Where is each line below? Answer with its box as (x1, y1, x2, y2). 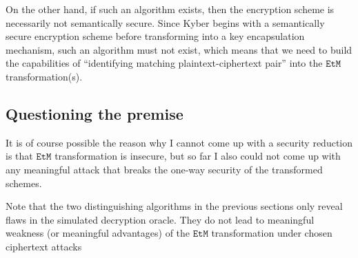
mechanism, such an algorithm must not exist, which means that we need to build (6, 42, 352, 56)
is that (6, 149, 33, 163)
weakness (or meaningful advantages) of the (6, 226, 190, 240)
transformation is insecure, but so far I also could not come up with (54, 149, 341, 163)
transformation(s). (6, 69, 83, 83)
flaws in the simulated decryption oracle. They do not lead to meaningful (6, 212, 315, 226)
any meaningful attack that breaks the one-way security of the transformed (6, 162, 323, 176)
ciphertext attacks (6, 239, 82, 253)
